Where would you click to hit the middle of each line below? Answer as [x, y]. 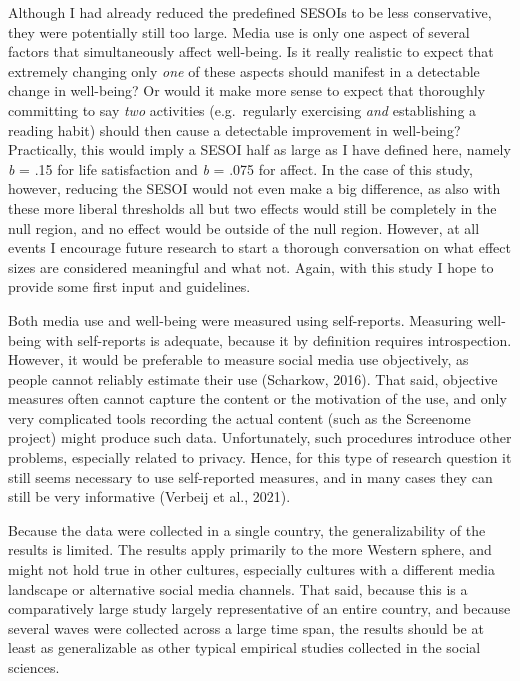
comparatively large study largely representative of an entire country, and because [259, 608]
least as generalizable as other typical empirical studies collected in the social [244, 647]
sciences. [34, 667]
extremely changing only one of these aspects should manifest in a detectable [244, 70]
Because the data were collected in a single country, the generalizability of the [247, 529]
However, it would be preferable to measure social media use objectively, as [238, 359]
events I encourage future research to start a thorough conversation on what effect [259, 247]
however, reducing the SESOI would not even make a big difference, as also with [254, 188]
